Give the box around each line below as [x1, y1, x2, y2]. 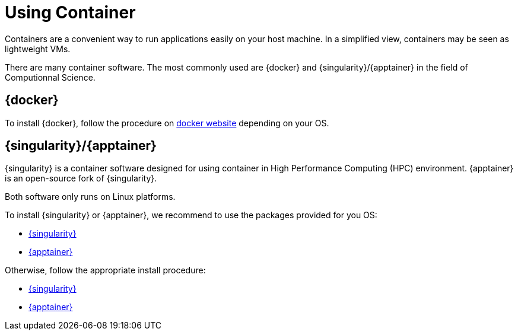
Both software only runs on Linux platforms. [5, 192, 176, 202]
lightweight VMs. [5, 43, 71, 54]
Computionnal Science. [5, 72, 96, 82]
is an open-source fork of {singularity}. [5, 173, 157, 184]
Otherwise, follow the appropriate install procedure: [5, 265, 206, 276]
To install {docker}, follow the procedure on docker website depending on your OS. [5, 117, 329, 128]
